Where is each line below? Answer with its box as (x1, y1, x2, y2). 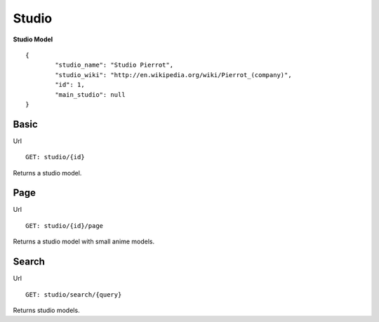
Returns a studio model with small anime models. (13, 237, 154, 246)
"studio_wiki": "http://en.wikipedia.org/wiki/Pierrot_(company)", (55, 71, 292, 79)
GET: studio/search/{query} (25, 290, 122, 298)
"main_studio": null (55, 90, 126, 98)
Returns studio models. (13, 306, 80, 314)
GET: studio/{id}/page (25, 222, 104, 229)
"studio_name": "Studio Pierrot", (55, 61, 174, 69)
